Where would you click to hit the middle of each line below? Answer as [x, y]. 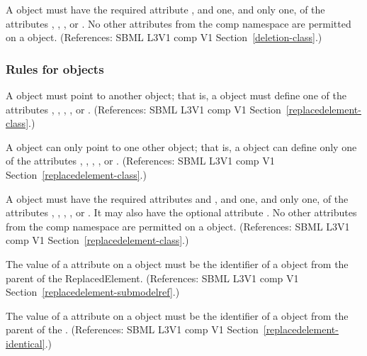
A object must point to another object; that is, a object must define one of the [176, 95]
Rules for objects [55, 68]
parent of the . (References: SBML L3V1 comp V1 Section [132, 329]
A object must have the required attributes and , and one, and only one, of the [177, 198]
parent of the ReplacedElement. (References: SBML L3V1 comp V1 [152, 278]
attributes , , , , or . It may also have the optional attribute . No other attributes [181, 212]
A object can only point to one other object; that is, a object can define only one [181, 146]
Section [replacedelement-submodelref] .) [93, 292]
